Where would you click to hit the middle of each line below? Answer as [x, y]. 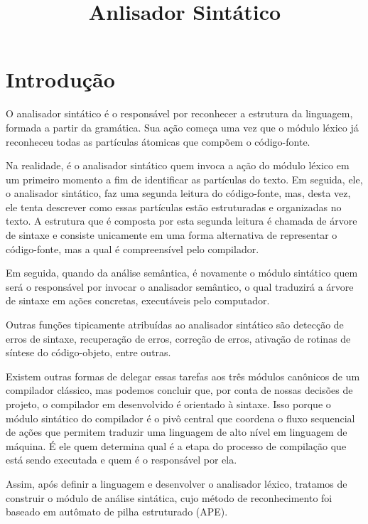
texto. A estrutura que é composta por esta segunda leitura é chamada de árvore [182, 221]
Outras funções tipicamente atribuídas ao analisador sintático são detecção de [175, 325]
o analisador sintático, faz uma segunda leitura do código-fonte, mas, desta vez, [178, 193]
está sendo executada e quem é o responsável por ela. [121, 460]
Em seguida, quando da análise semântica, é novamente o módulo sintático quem [182, 273]
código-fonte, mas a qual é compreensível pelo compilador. [132, 248]
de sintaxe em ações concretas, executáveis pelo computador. [138, 300]
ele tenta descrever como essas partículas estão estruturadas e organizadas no [174, 207]
